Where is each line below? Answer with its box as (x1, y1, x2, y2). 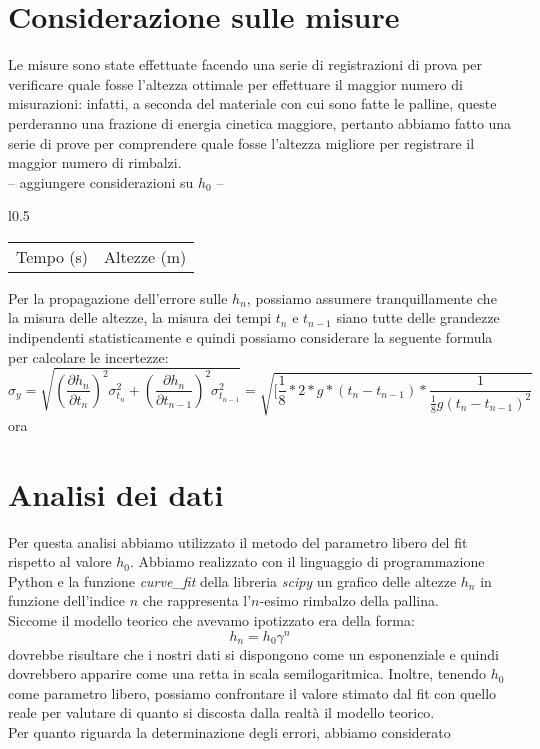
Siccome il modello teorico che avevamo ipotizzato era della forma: (8, 609, 415, 630)
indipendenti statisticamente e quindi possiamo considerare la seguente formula (8, 327, 493, 348)
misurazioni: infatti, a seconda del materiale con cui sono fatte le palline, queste (8, 93, 497, 114)
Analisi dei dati (8, 473, 224, 514)
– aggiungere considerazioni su (8, 171, 194, 192)
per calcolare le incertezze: (8, 346, 169, 367)
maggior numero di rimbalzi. (8, 152, 182, 173)
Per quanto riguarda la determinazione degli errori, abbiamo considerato (8, 721, 451, 742)
